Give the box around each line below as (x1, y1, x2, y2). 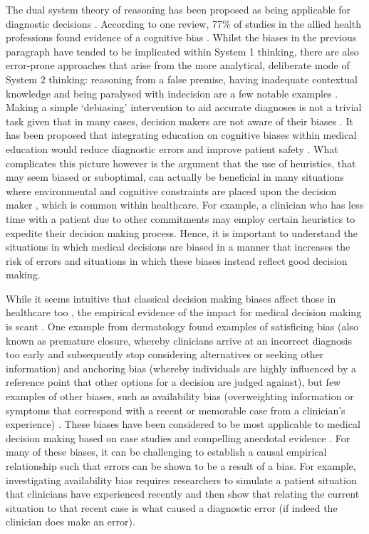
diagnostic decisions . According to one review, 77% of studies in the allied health (6, 16, 362, 31)
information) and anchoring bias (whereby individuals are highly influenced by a (6, 360, 356, 375)
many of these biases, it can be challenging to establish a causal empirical (6, 444, 327, 459)
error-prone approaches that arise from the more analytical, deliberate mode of (6, 58, 350, 73)
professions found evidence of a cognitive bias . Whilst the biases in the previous (6, 30, 357, 45)
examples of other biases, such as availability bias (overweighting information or (6, 389, 354, 404)
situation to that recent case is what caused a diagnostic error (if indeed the (6, 500, 338, 515)
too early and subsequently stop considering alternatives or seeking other (6, 347, 324, 362)
